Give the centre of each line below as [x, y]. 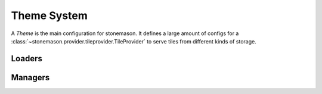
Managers [30, 77]
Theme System [49, 15]
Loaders [27, 59]
